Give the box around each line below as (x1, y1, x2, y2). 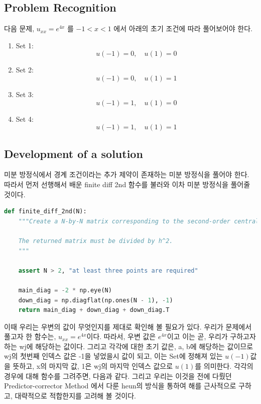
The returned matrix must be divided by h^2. (18, 237, 173, 245)
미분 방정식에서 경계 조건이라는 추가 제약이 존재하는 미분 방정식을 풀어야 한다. (4, 169, 249, 180)
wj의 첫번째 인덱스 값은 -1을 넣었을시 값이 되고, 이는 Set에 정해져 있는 (4, 351, 223, 361)
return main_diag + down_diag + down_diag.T (18, 306, 170, 314)
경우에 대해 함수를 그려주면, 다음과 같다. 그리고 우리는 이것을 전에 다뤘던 (4, 370, 232, 381)
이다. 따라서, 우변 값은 (86, 331, 156, 342)
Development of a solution (4, 145, 143, 161)
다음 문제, (4, 23, 35, 34)
